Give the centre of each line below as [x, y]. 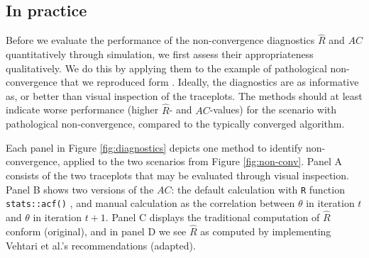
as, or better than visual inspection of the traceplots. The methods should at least [184, 95]
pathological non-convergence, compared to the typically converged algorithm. [175, 124]
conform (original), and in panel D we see [96, 231]
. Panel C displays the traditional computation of [213, 217]
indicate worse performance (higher [82, 110]
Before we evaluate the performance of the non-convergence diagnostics [160, 40]
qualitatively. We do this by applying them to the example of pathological [166, 68]
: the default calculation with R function [258, 189]
